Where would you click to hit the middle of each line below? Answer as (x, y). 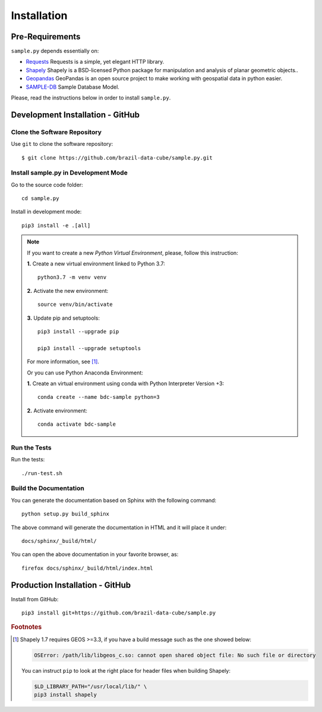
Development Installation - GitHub (75, 115)
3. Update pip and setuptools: (64, 318)
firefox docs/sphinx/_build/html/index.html (88, 568)
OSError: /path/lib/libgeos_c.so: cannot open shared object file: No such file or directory (175, 655)
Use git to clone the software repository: (62, 144)
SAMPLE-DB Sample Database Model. (73, 87)
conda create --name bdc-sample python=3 (99, 397)
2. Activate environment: (57, 410)
